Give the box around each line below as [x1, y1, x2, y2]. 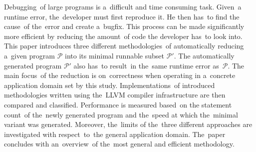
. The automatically [174, 50, 235, 60]
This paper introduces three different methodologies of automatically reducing [4, 40, 244, 51]
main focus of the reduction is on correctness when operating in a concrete [4, 70, 236, 80]
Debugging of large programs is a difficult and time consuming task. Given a [4, 1, 242, 11]
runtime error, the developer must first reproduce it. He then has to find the [4, 11, 240, 21]
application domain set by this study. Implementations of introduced [4, 79, 215, 90]
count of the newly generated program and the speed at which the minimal [4, 109, 238, 119]
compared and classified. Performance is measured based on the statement [4, 99, 232, 109]
